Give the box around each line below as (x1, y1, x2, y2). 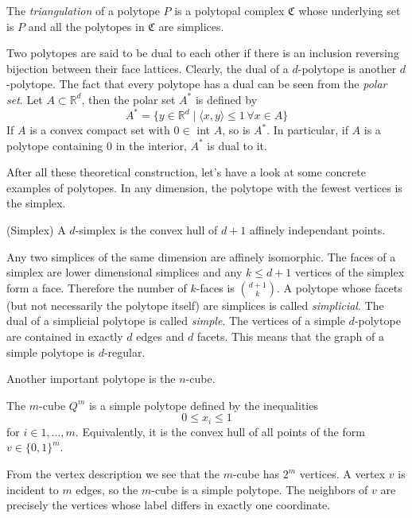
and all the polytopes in (28, 17, 145, 34)
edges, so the (76, 481, 138, 497)
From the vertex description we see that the (6, 466, 220, 482)
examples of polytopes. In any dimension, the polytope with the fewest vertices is (6, 179, 402, 195)
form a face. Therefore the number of (6, 279, 187, 296)
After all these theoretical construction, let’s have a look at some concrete (6, 164, 366, 180)
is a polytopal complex (174, 2, 285, 18)
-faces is (196, 279, 235, 296)
